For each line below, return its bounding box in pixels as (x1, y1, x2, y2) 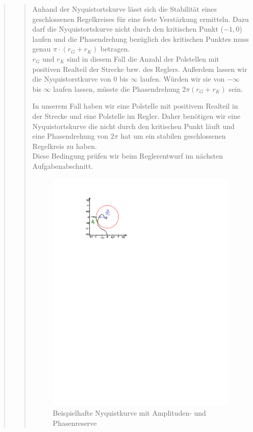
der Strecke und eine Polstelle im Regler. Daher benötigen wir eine (32, 110, 241, 121)
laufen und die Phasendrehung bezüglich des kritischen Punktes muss (32, 33, 249, 44)
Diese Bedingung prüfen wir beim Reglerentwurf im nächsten (32, 150, 223, 161)
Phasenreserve (53, 417, 97, 428)
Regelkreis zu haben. (32, 140, 97, 151)
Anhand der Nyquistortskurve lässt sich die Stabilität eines (32, 4, 217, 14)
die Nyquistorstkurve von (32, 73, 111, 84)
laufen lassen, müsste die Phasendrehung (53, 83, 180, 94)
